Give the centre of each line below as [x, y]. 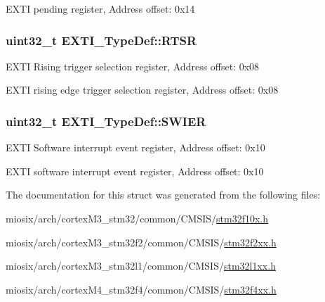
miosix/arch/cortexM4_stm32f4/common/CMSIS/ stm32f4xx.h [141, 289]
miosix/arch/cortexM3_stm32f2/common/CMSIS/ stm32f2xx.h [141, 242]
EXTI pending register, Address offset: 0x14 [100, 8]
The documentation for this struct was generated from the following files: [163, 195]
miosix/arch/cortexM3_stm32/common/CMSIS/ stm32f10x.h [137, 218]
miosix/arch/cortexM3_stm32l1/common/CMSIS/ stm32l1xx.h [141, 266]
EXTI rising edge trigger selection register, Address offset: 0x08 [142, 90]
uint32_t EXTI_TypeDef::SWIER [106, 121]
